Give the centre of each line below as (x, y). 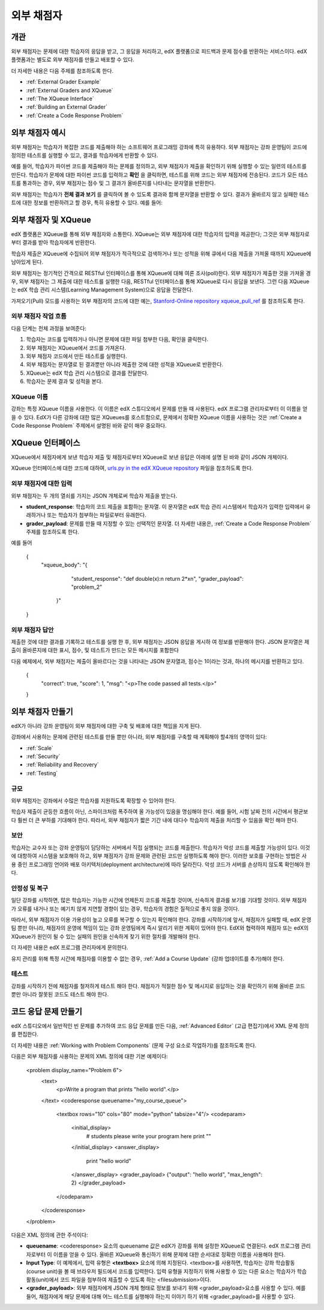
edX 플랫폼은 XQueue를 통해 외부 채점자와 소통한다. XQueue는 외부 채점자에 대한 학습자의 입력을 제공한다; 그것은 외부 (150, 234)
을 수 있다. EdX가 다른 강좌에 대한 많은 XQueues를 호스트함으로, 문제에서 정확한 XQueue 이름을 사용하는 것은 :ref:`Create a (156, 417)
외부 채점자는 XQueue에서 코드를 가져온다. (76, 348)
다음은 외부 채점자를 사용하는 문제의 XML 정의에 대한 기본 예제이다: (89, 1057)
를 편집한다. (25, 1034)
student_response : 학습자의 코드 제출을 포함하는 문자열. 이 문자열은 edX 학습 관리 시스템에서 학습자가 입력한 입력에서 (165, 506)
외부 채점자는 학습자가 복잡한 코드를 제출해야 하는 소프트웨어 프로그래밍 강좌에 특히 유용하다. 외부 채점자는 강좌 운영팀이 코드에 (159, 147)
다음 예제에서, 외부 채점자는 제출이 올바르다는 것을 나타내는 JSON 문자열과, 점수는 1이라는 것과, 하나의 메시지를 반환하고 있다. (157, 661)
